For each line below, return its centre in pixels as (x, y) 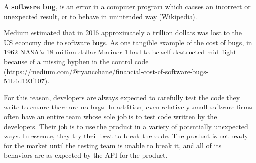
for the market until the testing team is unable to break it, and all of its (113, 145)
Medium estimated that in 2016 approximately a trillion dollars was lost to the (123, 33)
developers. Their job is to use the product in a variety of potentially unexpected (126, 126)
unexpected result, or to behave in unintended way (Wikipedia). (101, 16)
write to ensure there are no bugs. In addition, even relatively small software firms (128, 107)
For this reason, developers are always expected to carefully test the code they (122, 97)
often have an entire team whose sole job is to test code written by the (111, 116)
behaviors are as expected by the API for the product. (86, 155)
